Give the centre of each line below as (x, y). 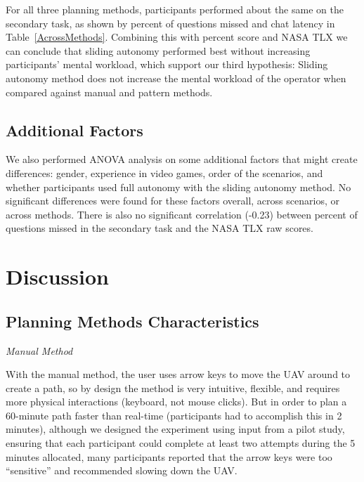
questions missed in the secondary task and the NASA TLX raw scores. (160, 228)
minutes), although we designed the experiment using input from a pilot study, (175, 429)
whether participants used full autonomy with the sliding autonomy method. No (178, 187)
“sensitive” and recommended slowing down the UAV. (122, 470)
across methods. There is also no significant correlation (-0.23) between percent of (182, 214)
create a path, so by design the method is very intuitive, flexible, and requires (173, 387)
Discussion (57, 276)
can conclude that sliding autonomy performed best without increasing (158, 50)
